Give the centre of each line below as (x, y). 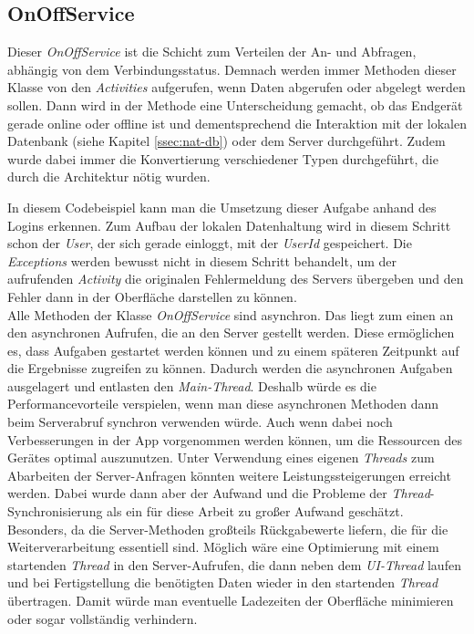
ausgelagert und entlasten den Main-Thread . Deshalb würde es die (192, 385)
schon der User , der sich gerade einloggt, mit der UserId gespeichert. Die (210, 243)
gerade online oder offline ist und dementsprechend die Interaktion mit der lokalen (237, 123)
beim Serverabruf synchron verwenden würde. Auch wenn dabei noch (200, 422)
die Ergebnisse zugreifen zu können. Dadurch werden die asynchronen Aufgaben (230, 368)
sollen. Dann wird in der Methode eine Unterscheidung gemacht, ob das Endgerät (235, 104)
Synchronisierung (55, 511)
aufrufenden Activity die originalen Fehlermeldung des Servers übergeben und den (236, 279)
